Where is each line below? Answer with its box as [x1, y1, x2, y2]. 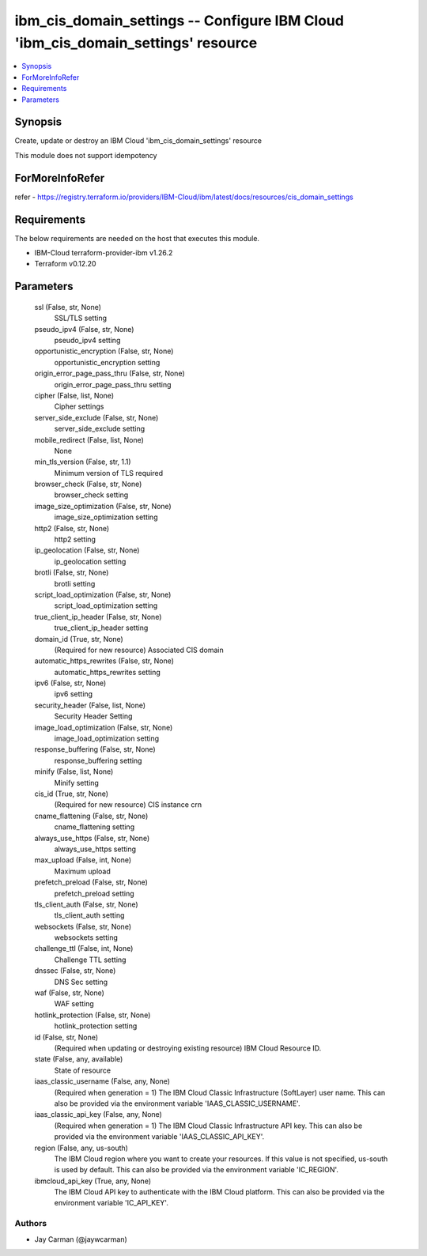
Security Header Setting [54, 711, 133, 721]
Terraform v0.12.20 [34, 259, 96, 269]
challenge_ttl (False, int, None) [34, 944, 134, 953]
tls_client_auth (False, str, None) [34, 900, 138, 909]
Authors [14, 1218, 47, 1229]
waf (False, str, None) [34, 988, 104, 998]
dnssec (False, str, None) [34, 966, 116, 975]
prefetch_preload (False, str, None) [34, 877, 148, 887]
